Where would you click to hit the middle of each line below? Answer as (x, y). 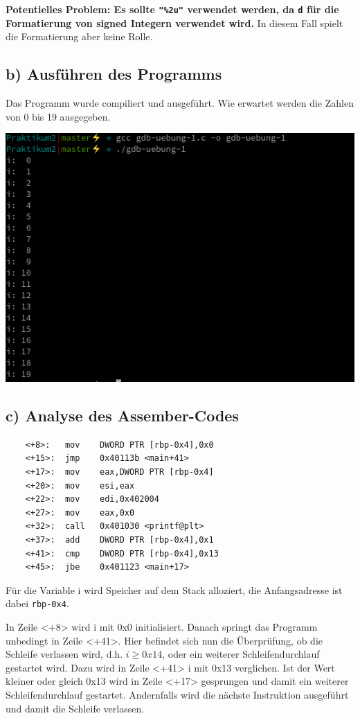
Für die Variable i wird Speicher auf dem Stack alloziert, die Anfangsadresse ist (174, 589)
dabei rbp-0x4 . (37, 603)
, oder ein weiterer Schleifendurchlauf (241, 654)
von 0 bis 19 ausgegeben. (58, 116)
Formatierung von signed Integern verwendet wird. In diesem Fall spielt (174, 23)
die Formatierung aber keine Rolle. (79, 36)
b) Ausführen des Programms (114, 74)
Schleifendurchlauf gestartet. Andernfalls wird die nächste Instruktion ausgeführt (177, 695)
